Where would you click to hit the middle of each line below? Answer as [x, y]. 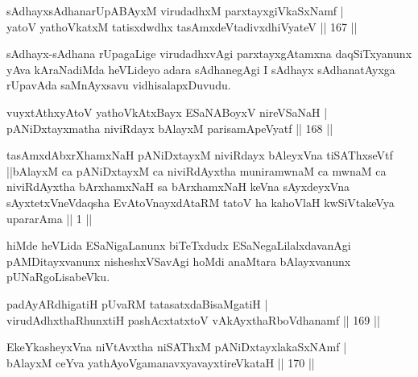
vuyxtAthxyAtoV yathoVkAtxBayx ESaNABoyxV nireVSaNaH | [167, 112]
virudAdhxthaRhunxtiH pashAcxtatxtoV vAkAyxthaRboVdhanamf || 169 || [193, 319]
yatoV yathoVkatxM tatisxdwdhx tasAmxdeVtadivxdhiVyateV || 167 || [182, 26]
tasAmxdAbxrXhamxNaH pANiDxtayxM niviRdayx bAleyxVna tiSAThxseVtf [200, 155]
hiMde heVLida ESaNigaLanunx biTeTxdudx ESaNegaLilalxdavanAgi [179, 245]
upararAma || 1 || [50, 218]
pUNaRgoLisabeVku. [58, 277]
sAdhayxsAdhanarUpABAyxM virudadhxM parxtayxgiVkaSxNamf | [175, 10]
